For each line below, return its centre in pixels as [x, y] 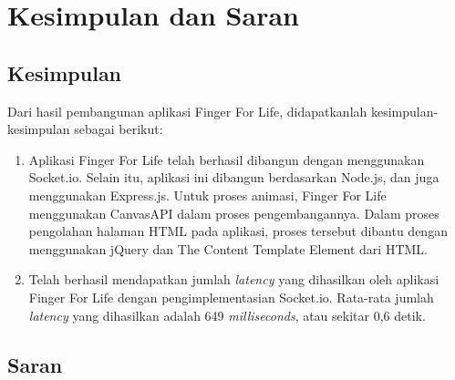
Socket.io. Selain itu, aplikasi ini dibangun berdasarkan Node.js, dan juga [234, 177]
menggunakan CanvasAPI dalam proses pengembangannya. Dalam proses [234, 213]
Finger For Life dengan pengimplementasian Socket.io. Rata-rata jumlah [231, 297]
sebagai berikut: [119, 129]
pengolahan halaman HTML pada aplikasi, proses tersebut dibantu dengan [238, 231]
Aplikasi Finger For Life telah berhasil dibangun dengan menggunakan [227, 159]
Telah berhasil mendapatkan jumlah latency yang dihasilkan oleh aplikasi [234, 279]
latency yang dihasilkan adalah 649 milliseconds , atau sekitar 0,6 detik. [227, 315]
